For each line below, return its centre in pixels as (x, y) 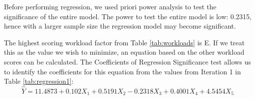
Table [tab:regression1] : (39, 81)
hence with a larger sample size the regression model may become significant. (120, 26)
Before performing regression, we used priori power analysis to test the (110, 6)
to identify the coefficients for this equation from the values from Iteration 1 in (123, 71)
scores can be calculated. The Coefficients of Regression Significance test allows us (127, 61)
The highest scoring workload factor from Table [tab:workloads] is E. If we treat (124, 42)
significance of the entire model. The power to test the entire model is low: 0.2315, (128, 16)
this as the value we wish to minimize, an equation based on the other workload (124, 52)
